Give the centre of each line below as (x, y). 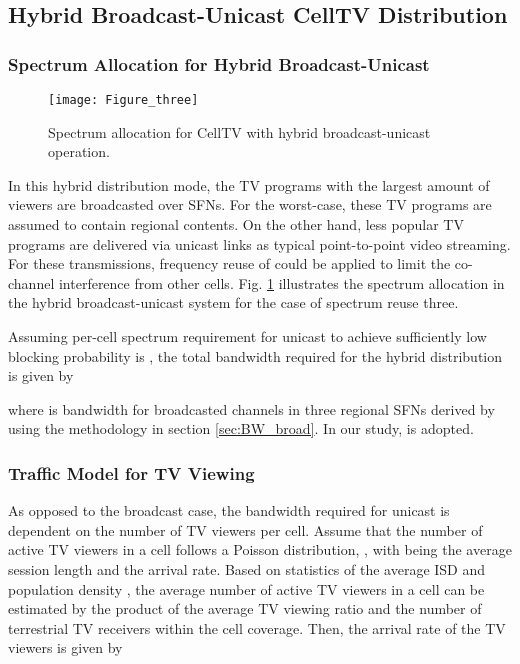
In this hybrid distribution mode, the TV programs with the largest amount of (249, 184)
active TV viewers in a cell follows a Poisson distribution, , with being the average (260, 549)
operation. (79, 151)
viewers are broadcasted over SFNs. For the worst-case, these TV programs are (250, 204)
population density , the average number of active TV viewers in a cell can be (246, 588)
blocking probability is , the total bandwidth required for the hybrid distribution (255, 355)
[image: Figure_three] (123, 100)
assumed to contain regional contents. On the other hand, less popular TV (236, 224)
